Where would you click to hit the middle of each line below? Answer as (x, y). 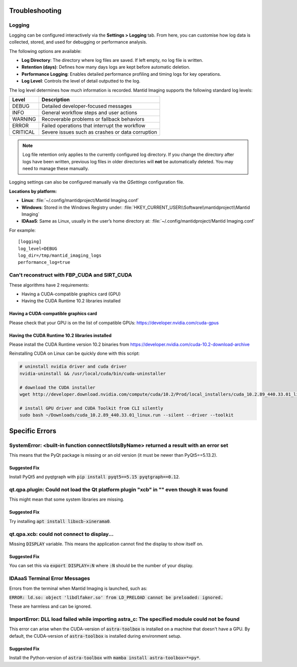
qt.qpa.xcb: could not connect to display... (61, 534)
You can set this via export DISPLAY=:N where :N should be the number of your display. (101, 566)
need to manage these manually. (56, 169)
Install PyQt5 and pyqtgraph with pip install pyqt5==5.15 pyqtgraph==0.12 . (95, 477)
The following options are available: (45, 51)
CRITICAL (24, 132)
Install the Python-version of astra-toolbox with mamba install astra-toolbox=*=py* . (105, 658)
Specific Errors (33, 431)
